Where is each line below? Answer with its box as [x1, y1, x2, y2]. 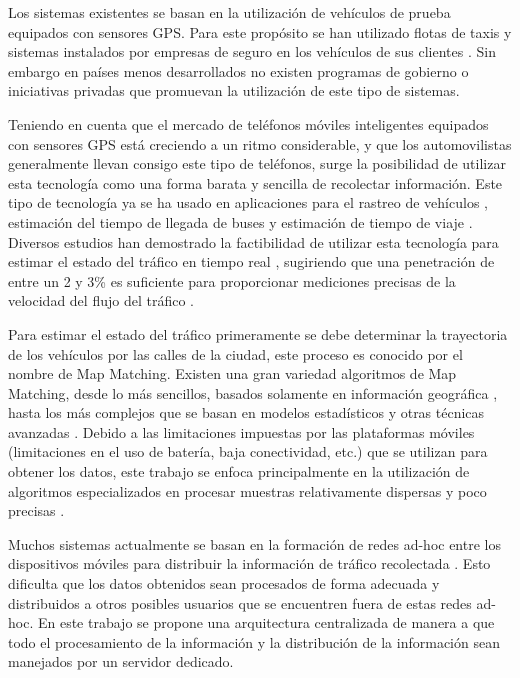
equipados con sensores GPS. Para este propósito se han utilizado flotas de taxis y [8, 21, 512, 42]
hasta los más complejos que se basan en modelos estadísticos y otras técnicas [8, 402, 485, 423]
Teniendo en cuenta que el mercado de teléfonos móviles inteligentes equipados [8, 113, 489, 134]
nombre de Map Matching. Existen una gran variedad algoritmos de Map [8, 363, 457, 384]
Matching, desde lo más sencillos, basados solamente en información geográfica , [8, 382, 498, 403]
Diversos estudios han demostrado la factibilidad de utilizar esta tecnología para [8, 231, 499, 252]
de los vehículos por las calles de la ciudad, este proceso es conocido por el [8, 343, 463, 364]
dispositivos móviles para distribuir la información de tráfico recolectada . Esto [8, 553, 491, 574]
